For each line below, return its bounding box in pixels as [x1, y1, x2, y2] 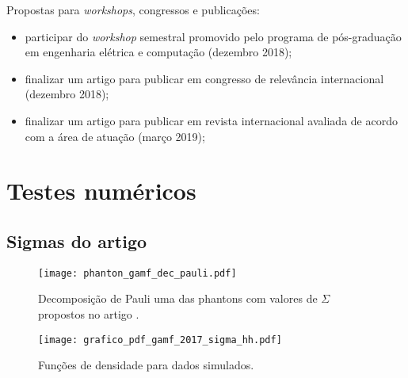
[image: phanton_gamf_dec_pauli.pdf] [38, 267, 237, 279]
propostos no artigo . [38, 305, 139, 322]
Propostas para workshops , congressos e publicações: [6, 2, 260, 17]
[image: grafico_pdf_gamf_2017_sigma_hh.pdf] [38, 334, 282, 346]
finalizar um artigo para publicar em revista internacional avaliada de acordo [25, 112, 398, 128]
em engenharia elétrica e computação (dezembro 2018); [25, 44, 292, 60]
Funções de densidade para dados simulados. [38, 357, 254, 373]
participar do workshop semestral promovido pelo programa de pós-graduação [25, 28, 402, 44]
